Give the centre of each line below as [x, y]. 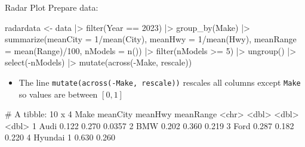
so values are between [58, 94]
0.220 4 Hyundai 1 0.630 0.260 [60, 137]
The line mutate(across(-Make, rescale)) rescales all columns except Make [160, 82]
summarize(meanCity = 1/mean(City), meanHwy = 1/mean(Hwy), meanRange [151, 39]
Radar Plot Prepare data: [52, 7]
